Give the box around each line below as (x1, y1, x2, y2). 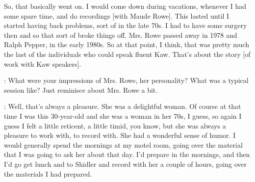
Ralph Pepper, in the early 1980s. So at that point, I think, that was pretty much (4, 39, 250, 50)
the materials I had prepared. (4, 168, 92, 179)
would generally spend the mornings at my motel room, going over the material (4, 139, 243, 150)
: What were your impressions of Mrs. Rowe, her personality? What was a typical (4, 75, 249, 85)
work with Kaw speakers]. (4, 58, 81, 69)
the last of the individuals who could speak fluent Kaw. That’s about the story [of (4, 49, 251, 59)
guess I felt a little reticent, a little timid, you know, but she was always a (4, 120, 226, 130)
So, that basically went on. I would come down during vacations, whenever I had (4, 1, 247, 11)
